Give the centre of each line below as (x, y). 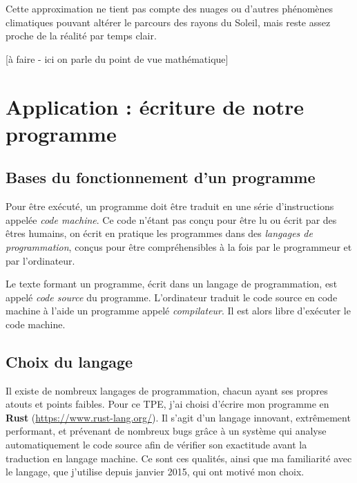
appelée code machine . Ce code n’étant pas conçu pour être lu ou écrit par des (171, 219)
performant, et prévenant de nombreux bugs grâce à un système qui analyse (166, 431)
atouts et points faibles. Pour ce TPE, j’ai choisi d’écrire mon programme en (167, 404)
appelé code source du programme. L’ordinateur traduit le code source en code (172, 297)
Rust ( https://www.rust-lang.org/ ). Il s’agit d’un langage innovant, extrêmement (178, 417)
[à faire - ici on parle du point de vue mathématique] (117, 58)
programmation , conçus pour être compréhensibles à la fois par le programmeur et (179, 246)
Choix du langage (69, 361)
